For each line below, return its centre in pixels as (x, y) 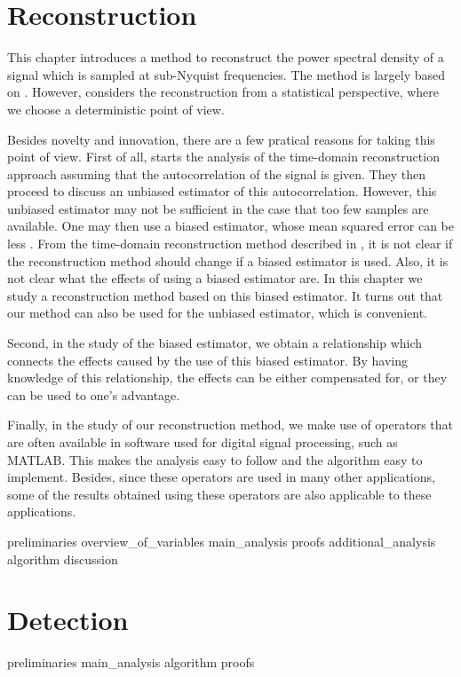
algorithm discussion (63, 559)
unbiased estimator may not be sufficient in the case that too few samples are (218, 208)
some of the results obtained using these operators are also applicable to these (219, 494)
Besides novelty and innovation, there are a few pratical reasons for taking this (221, 139)
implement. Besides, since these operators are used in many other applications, (221, 477)
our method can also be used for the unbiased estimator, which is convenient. (217, 313)
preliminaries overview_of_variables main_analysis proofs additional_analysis (222, 541)
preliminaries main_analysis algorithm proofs (131, 662)
